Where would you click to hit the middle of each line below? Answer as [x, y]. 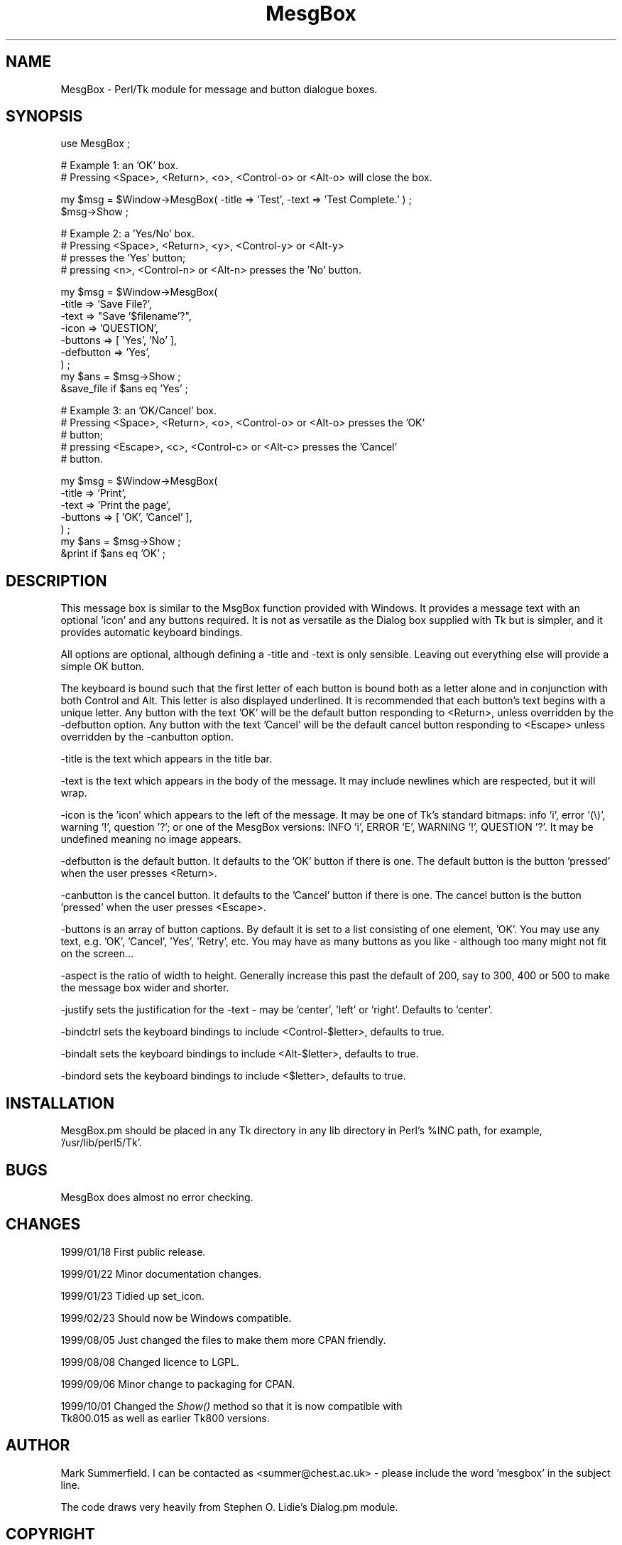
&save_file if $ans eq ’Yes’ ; [124, 389]
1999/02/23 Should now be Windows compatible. [176, 1318]
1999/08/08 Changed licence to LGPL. [150, 1362]
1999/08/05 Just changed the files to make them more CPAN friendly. [223, 1340]
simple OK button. [103, 667]
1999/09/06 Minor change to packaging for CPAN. [178, 1384]
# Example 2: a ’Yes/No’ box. [127, 234]
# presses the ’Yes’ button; [123, 258]
